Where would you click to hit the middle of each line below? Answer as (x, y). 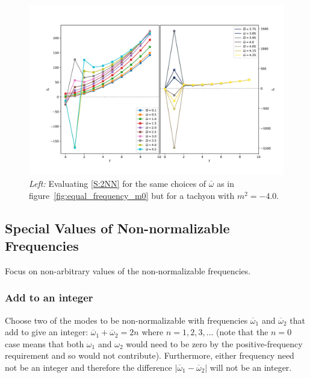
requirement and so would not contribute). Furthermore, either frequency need (150, 355)
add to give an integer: (47, 332)
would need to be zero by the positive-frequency (214, 343)
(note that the (242, 332)
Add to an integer (49, 298)
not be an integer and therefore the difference (88, 367)
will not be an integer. (251, 367)
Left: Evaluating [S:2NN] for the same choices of (118, 183)
